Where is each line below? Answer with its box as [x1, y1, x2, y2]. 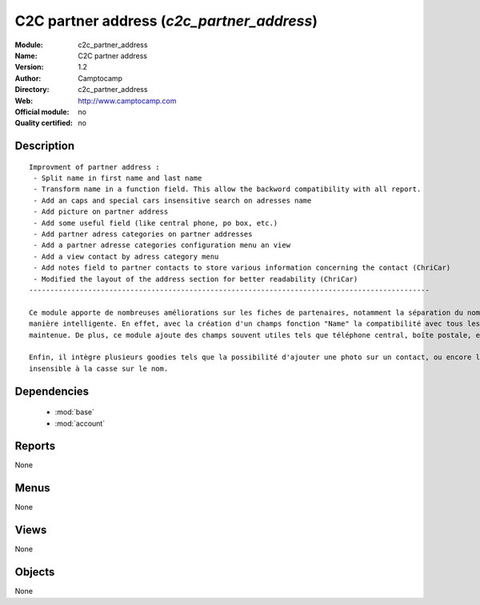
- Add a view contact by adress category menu [33, 252, 219, 261]
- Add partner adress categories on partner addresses [33, 230, 253, 239]
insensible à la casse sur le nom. [29, 364, 169, 373]
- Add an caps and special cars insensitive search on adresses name [33, 196, 312, 205]
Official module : [14, 106, 70, 116]
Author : [14, 73, 42, 83]
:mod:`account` [54, 419, 106, 428]
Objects [14, 565, 55, 579]
